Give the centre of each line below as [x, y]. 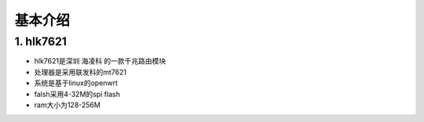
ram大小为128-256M [68, 105]
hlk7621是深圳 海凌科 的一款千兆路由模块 [100, 61]
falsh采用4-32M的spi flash [77, 94]
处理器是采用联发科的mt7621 [80, 72]
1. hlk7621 [40, 41]
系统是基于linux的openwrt [76, 83]
